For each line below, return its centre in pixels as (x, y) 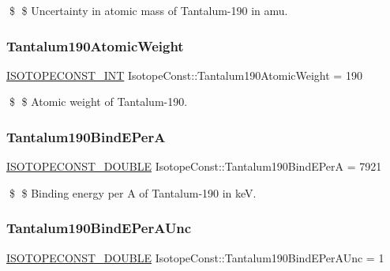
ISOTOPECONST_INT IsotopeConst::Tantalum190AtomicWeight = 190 (184, 75)
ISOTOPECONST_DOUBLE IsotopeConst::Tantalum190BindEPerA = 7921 (194, 166)
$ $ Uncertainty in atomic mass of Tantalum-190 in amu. (148, 10)
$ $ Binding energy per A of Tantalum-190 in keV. (133, 192)
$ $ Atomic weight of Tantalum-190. (98, 102)
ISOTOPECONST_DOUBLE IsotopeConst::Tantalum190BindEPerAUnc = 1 (195, 257)
